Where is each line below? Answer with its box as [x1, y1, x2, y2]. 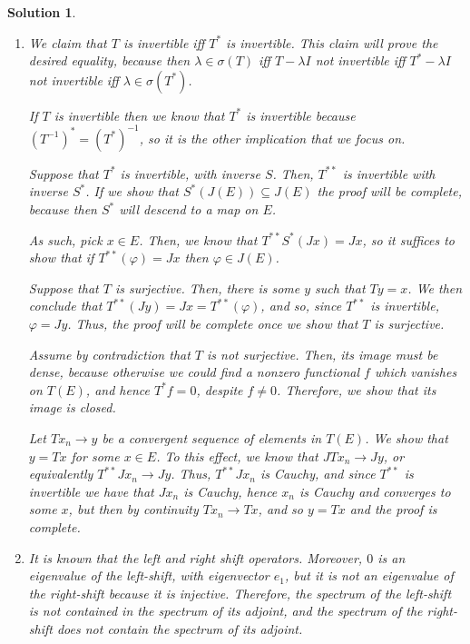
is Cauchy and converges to [299, 481, 451, 500]
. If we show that [85, 182, 179, 201]
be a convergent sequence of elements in [102, 429, 322, 447]
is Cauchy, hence [183, 481, 278, 500]
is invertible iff [122, 33, 205, 52]
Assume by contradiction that [28, 344, 191, 363]
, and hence [85, 380, 150, 399]
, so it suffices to [362, 230, 455, 249]
